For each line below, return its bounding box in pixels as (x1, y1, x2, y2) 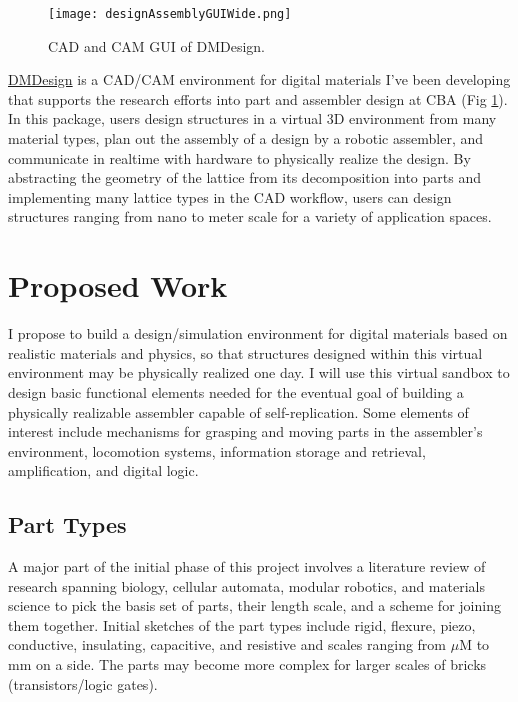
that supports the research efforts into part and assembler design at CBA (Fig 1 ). (8, 88, 508, 109)
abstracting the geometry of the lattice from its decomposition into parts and (8, 167, 481, 188)
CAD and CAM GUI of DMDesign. (48, 35, 265, 56)
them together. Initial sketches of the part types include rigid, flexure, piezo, (8, 614, 476, 635)
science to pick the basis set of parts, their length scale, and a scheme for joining (8, 595, 501, 616)
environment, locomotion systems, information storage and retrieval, (8, 440, 426, 461)
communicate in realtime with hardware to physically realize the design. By (8, 147, 471, 168)
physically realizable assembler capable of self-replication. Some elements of (8, 401, 469, 422)
